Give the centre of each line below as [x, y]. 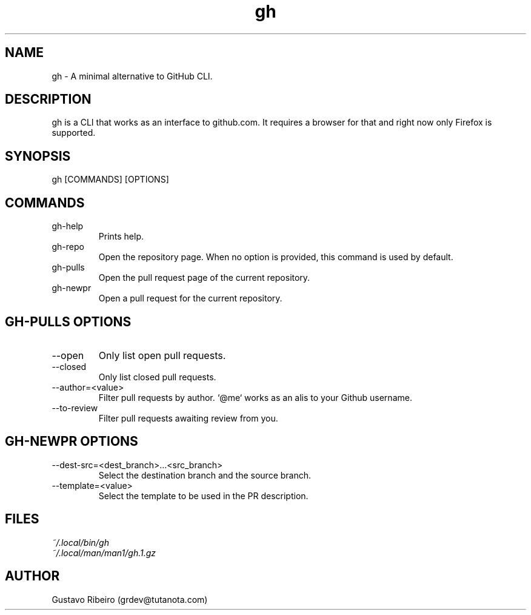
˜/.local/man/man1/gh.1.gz [104, 553]
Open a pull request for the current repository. [190, 298]
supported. [74, 133]
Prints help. [121, 237]
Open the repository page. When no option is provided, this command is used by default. [276, 257]
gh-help [68, 226]
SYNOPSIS [38, 156]
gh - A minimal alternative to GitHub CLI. [132, 76]
